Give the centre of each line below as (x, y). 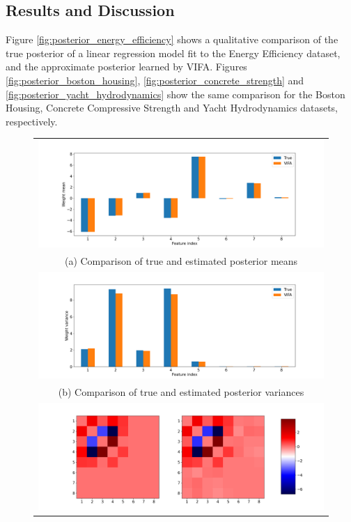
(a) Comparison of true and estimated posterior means (181, 260)
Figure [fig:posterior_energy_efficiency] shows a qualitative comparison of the (172, 39)
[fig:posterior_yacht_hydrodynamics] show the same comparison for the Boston (175, 94)
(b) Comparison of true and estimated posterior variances (181, 392)
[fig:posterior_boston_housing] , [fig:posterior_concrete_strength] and (155, 80)
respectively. (32, 121)
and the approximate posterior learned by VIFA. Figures (126, 67)
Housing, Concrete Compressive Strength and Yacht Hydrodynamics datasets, (172, 108)
